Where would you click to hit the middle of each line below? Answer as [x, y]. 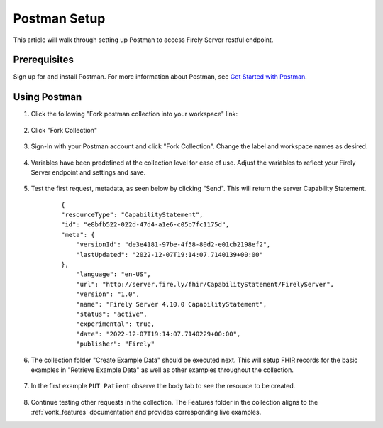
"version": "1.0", [108, 294]
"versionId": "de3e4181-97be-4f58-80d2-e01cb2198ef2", [173, 245]
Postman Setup [59, 18]
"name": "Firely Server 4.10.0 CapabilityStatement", [171, 304]
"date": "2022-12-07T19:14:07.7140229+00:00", [158, 334]
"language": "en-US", [113, 274]
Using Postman [48, 97]
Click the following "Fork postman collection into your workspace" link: [134, 114]
